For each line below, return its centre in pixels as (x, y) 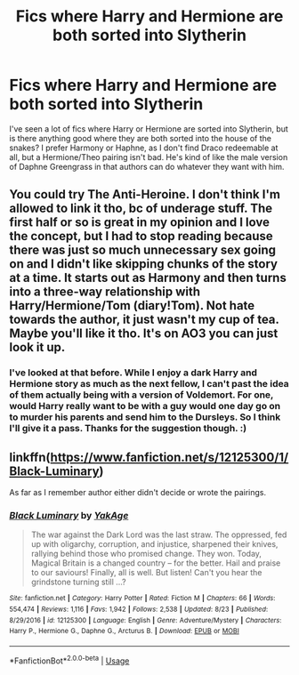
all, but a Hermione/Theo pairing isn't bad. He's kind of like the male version (149, 157)
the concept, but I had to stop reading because (141, 236)
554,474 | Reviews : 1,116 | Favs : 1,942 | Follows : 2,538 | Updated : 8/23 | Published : (139, 610)
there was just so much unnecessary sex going (143, 250)
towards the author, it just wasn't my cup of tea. (144, 320)
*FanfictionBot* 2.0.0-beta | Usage (69, 660)
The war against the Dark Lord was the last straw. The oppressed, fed (159, 534)
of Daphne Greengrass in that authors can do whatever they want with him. (147, 166)
